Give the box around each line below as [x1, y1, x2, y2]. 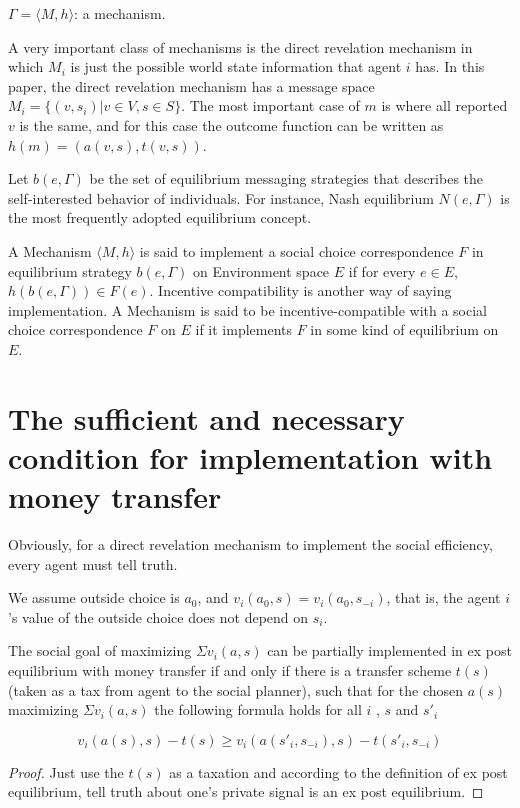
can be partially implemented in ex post [267, 640, 512, 661]
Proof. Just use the [8, 761, 124, 782]
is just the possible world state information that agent [70, 56, 402, 77]
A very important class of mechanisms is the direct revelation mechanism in [8, 36, 473, 57]
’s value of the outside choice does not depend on [8, 606, 309, 627]
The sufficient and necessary [8, 397, 405, 438]
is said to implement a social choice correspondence [139, 240, 454, 261]
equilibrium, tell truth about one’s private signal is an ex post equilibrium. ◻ [8, 781, 484, 802]
